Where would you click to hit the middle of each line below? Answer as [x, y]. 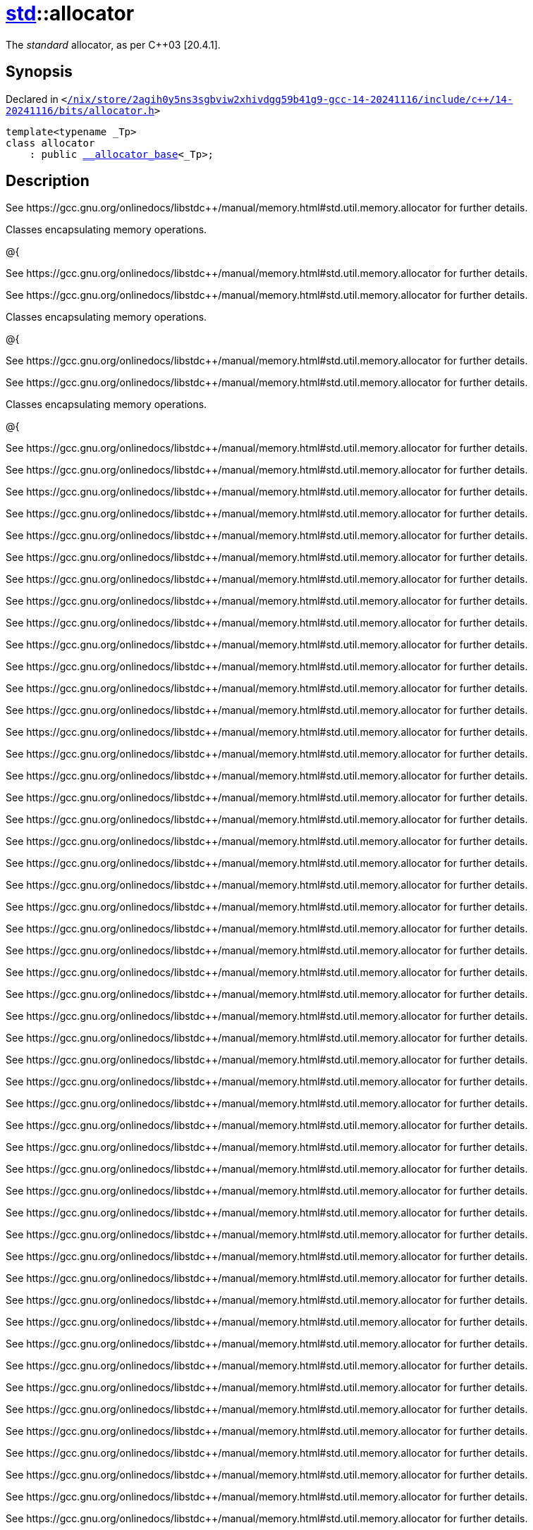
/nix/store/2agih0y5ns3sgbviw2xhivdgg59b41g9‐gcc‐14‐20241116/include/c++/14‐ [290, 99]
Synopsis [39, 72]
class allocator [50, 143]
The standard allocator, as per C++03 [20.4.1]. [113, 44]
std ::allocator [70, 13]
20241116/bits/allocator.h [80, 110]
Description [48, 181]
